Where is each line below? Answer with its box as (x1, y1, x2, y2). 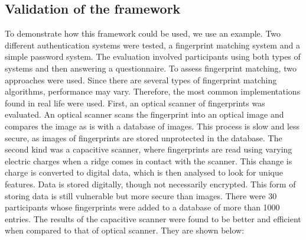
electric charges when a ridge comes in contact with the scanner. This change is (5, 154, 292, 167)
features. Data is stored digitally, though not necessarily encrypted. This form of (5, 177, 296, 190)
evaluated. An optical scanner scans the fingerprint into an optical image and (5, 108, 284, 121)
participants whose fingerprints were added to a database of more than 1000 (5, 201, 280, 213)
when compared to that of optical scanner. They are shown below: (5, 224, 245, 236)
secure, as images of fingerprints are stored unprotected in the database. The (5, 131, 282, 144)
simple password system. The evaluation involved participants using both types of (5, 50, 301, 63)
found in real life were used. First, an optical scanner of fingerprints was (5, 96, 265, 109)
